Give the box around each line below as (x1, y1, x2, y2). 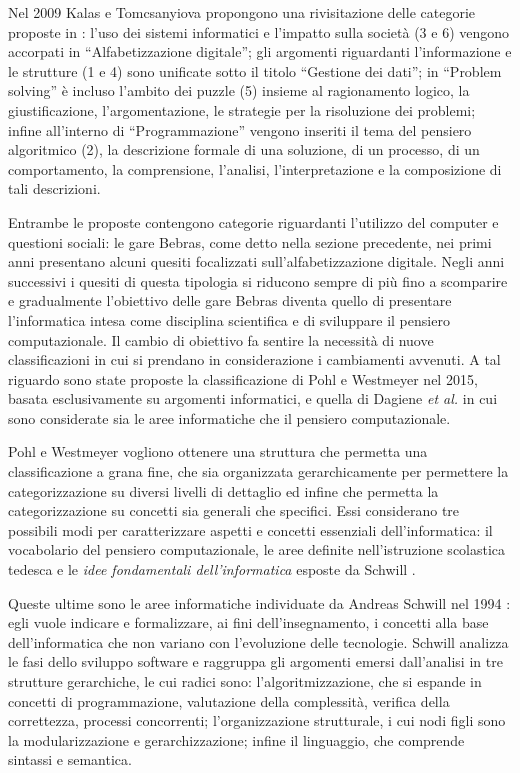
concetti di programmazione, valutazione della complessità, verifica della (8, 690, 450, 711)
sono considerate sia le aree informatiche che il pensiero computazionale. (8, 407, 451, 428)
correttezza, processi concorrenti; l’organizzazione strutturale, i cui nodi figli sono (8, 710, 506, 731)
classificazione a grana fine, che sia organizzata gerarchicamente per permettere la (8, 461, 509, 482)
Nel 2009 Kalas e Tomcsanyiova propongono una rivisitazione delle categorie (8, 2, 476, 22)
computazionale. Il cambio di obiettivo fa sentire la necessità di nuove (8, 329, 434, 350)
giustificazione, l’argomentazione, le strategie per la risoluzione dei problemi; (8, 99, 476, 120)
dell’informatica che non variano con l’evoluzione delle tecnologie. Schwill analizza (8, 631, 509, 652)
